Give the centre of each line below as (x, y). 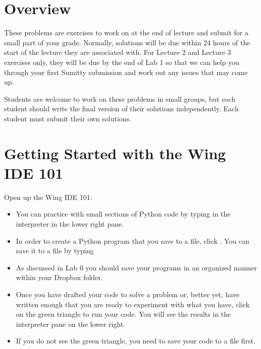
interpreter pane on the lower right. (71, 324)
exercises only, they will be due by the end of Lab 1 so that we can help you (122, 62)
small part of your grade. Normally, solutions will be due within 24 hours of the (127, 42)
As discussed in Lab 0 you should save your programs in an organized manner (136, 267)
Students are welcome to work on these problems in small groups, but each (120, 98)
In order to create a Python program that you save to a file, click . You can (133, 240)
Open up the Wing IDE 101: (48, 197)
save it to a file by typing (55, 251)
